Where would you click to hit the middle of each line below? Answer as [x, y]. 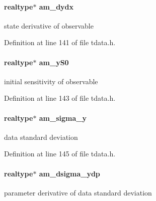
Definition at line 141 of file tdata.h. [60, 42]
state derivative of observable [49, 25]
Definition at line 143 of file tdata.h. [60, 98]
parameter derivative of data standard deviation [78, 192]
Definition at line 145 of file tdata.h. [60, 154]
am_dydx [56, 6]
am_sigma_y [63, 118]
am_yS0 [54, 62]
